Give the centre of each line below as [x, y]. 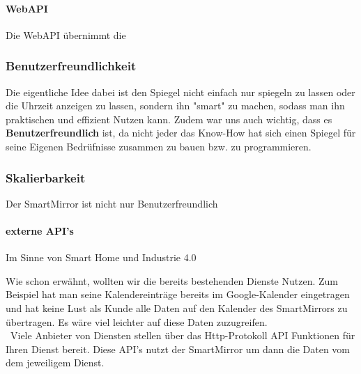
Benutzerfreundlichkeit [71, 66]
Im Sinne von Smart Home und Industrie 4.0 [101, 257]
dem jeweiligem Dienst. [55, 363]
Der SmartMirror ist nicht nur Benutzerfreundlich [112, 203]
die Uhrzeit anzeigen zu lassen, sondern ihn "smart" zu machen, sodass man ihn [175, 106]
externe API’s [40, 230]
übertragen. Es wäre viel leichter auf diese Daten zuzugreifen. [137, 321]
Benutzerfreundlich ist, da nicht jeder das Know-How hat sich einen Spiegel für [181, 133]
